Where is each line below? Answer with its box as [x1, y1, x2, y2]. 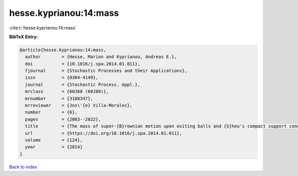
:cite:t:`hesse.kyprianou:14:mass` [9, 25, 77, 31]
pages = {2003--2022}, [25, 117, 101, 122]
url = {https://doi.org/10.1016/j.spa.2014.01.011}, [25, 130, 182, 136]
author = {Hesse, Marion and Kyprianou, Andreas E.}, [25, 54, 177, 59]
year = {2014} [25, 144, 83, 150]
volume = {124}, [25, 137, 83, 143]
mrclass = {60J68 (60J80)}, [25, 89, 109, 94]
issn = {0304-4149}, [25, 75, 99, 80]
